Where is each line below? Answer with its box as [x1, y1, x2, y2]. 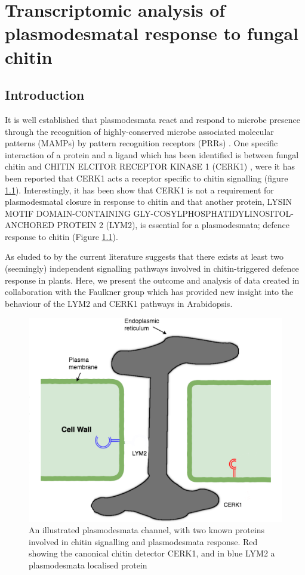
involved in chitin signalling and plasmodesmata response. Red [29, 535, 258, 548]
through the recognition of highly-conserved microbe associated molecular [5, 125, 274, 137]
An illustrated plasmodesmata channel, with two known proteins [29, 524, 265, 536]
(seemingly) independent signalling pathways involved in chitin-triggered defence [5, 262, 299, 275]
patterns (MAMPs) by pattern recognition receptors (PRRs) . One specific [5, 137, 278, 149]
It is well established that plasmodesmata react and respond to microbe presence [5, 113, 300, 125]
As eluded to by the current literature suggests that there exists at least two [5, 250, 284, 263]
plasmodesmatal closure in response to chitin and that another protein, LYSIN [5, 195, 292, 208]
